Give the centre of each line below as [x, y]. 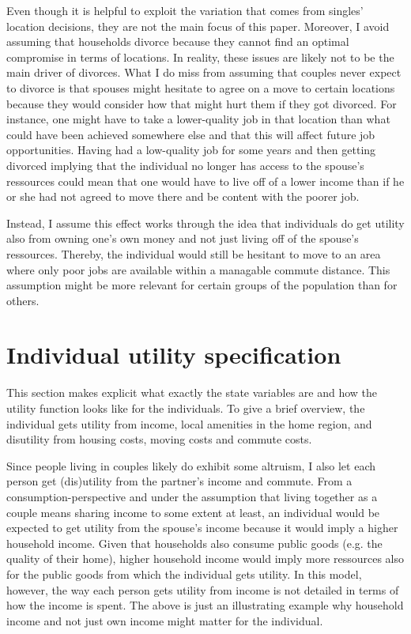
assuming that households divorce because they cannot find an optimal [178, 42]
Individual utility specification [174, 355]
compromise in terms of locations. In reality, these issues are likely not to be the [200, 57]
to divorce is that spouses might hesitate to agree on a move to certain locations [201, 87]
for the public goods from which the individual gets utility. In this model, [184, 574]
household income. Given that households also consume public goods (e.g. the [194, 543]
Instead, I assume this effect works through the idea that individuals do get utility [205, 223]
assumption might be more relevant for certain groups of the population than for [202, 285]
